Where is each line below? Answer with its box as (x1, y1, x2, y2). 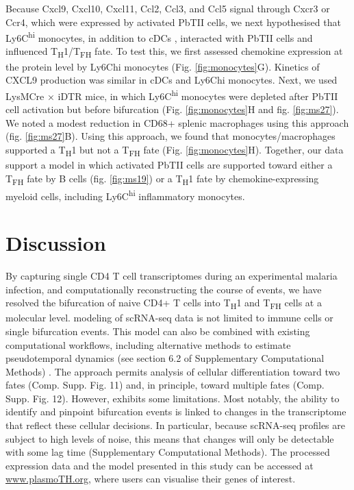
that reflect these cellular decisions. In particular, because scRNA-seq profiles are (5, 418, 345, 432)
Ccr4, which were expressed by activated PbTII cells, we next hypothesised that (5, 14, 341, 29)
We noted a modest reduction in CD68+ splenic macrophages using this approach (5, 115, 349, 130)
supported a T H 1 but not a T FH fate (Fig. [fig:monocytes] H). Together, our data (5, 142, 344, 158)
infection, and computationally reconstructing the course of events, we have (5, 282, 322, 296)
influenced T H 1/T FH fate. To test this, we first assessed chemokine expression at (5, 44, 343, 60)
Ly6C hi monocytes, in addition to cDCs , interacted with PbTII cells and (5, 29, 313, 45)
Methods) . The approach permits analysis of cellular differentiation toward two (5, 364, 340, 378)
